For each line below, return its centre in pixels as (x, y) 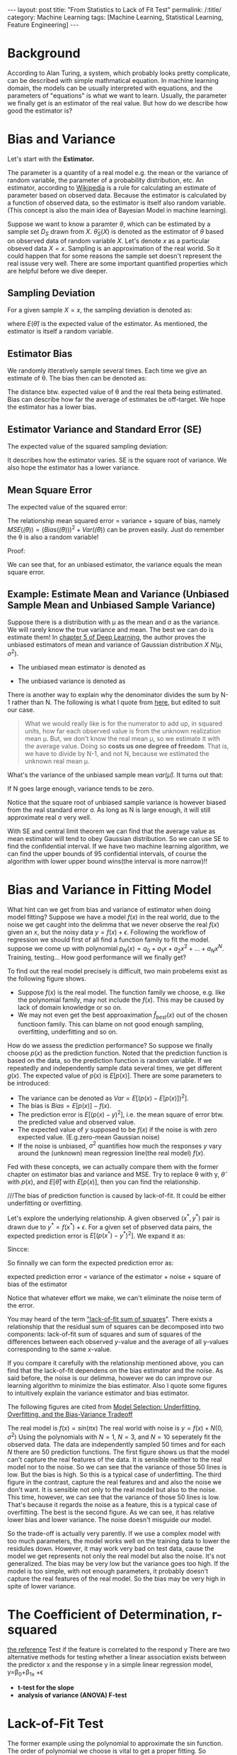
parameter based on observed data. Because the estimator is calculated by (117, 195)
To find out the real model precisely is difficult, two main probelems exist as (117, 971)
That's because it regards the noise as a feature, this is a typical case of (112, 1504)
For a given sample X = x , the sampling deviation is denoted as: (100, 310)
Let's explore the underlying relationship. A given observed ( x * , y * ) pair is (114, 1218)
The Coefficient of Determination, (108, 1615)
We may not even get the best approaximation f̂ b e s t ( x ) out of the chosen (122, 1016)
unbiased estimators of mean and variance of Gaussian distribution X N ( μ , (115, 645)
